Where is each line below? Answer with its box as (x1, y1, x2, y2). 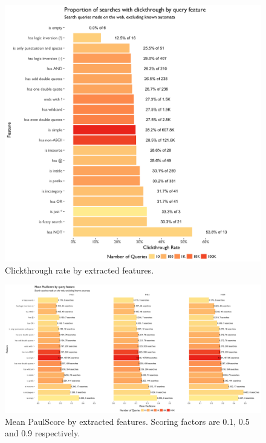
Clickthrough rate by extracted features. (5, 263, 154, 276)
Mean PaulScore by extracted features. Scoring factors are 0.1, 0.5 (5, 415, 250, 427)
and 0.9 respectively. (5, 427, 80, 439)
